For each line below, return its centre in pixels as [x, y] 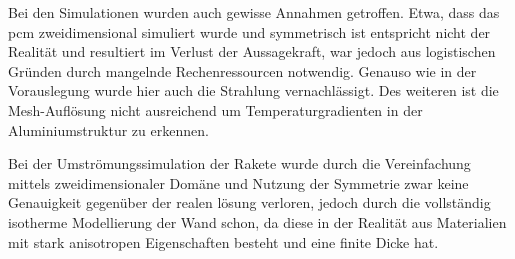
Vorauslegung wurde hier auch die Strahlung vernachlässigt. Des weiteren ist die [253, 90]
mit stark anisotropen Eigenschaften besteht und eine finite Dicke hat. [223, 241]
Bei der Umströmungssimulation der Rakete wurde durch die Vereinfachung [239, 163]
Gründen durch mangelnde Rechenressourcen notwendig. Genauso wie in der [242, 70]
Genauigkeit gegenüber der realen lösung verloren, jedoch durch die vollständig [249, 202]
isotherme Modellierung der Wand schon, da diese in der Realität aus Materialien [257, 221]
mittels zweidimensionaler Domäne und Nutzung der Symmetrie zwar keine [238, 182]
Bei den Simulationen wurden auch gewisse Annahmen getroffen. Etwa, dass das [254, 12]
